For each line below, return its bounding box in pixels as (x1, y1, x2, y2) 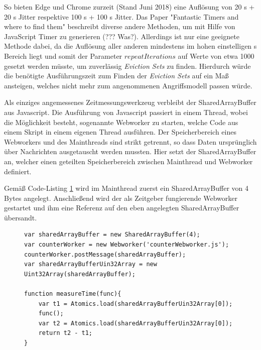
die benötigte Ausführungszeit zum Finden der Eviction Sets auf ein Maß (4, 70, 229, 81)
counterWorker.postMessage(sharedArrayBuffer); (24, 251, 186, 258)
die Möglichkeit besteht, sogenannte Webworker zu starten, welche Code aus (4, 116, 238, 127)
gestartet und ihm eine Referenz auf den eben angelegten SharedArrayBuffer (4, 202, 239, 213)
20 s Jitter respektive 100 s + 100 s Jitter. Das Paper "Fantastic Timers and (4, 11, 239, 22)
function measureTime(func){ (24, 290, 121, 298)
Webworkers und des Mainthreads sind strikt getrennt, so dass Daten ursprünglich (4, 136, 257, 147)
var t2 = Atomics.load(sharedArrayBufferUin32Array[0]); (38, 319, 233, 327)
